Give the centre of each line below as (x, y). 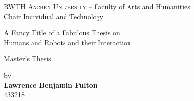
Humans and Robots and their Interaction (67, 42)
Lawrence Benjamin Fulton (51, 85)
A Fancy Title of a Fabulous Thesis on (62, 33)
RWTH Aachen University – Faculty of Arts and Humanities (97, 6)
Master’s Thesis (28, 59)
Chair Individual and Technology (54, 16)
